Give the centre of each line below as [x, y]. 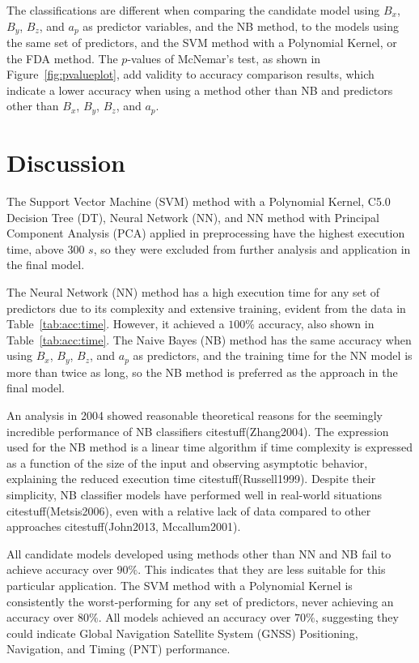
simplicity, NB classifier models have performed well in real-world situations [195, 494]
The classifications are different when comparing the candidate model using [193, 10]
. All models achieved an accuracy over [195, 617]
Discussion [66, 163]
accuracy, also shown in [316, 324]
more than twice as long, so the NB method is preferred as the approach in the [202, 372]
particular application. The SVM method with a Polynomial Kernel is [180, 585]
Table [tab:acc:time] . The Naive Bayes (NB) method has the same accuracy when [209, 339]
